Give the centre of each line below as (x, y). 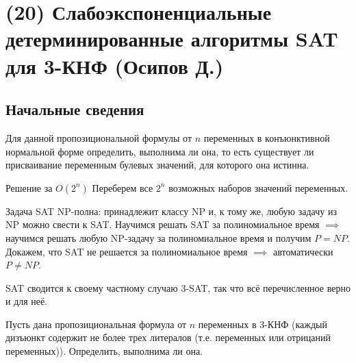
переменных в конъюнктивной (267, 137)
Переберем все (123, 187)
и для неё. (27, 301)
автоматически (303, 251)
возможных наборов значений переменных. (258, 187)
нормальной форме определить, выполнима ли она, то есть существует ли (160, 151)
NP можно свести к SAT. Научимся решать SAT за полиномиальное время (163, 224)
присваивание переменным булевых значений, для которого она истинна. (157, 165)
